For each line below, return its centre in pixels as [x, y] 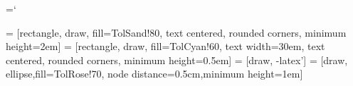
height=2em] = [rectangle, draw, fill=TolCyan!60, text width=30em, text [165, 46]
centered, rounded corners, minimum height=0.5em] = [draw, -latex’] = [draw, [177, 60]
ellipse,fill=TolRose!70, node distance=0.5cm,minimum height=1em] [154, 74]
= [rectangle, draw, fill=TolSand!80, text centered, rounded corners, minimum [176, 32]
